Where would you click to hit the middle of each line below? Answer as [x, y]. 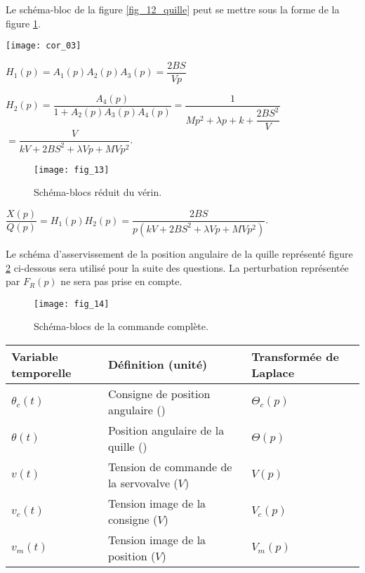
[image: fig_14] [72, 304]
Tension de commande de [170, 466]
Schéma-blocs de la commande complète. [121, 326]
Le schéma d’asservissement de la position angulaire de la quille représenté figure [179, 253]
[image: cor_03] [44, 46]
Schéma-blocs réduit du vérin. [98, 192]
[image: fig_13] [72, 170]
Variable [35, 356]
